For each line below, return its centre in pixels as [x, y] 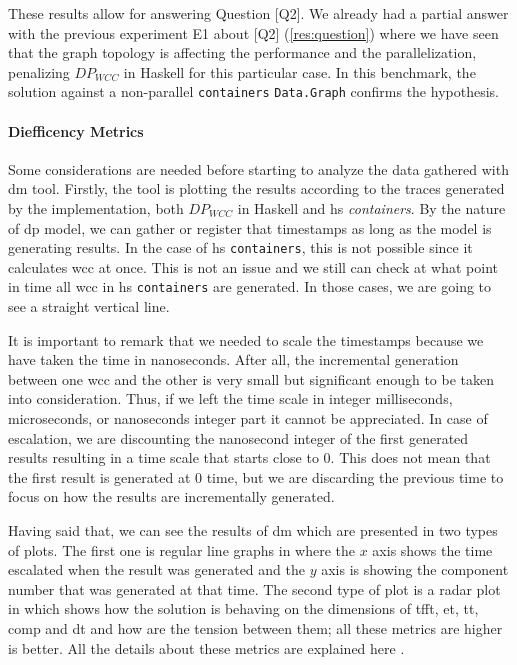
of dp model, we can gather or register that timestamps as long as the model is [250, 227]
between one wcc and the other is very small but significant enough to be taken [251, 378]
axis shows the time [432, 549]
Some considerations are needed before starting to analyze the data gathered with [258, 168]
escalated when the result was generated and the [156, 569]
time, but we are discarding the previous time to [355, 476]
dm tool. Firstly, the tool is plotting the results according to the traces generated [256, 188]
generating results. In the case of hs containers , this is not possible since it [240, 247]
